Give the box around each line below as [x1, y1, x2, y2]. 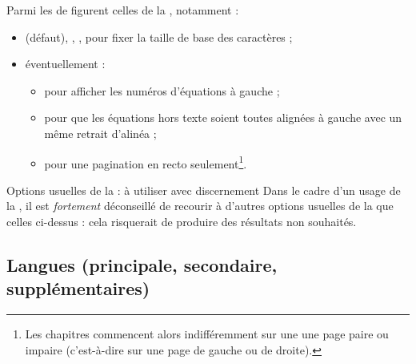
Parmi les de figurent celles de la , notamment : [6, 2, 239, 18]
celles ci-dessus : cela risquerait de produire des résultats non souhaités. [6, 213, 357, 229]
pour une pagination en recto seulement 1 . [44, 152, 247, 172]
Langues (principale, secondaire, [6, 252, 278, 277]
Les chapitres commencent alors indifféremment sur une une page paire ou [25, 326, 389, 342]
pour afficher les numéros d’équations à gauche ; [44, 82, 280, 99]
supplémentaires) [6, 276, 150, 301]
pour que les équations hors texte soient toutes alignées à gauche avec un [44, 109, 402, 126]
